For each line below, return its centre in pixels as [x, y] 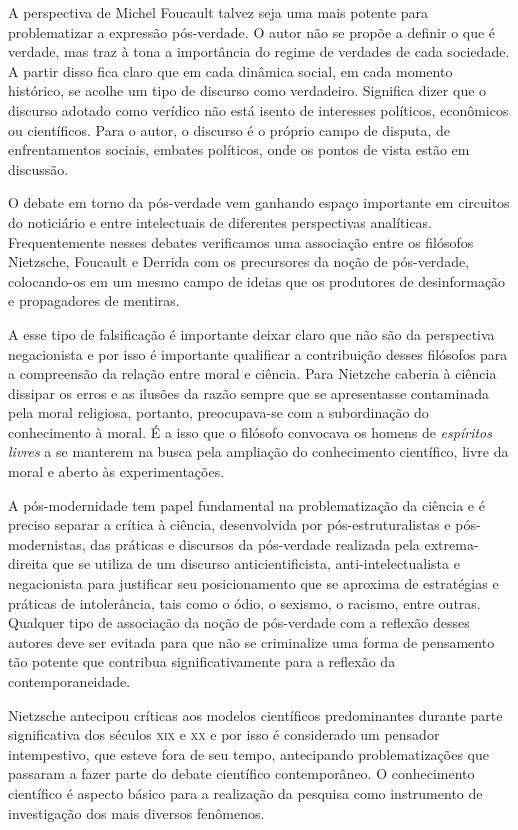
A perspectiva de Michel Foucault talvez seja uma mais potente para [218, 12]
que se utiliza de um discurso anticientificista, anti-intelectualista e [256, 563]
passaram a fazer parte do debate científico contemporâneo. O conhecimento [241, 773]
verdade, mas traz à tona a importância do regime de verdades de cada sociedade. [259, 51]
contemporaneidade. [69, 681]
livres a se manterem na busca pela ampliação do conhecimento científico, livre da [258, 451]
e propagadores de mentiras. [94, 300]
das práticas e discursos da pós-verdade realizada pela [255, 543]
